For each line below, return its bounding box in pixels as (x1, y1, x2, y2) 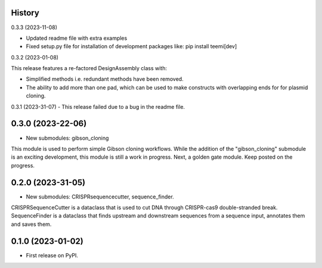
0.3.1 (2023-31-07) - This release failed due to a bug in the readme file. (11, 103, 185, 110)
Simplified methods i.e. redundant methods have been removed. (26, 75, 184, 83)
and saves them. (11, 220, 52, 228)
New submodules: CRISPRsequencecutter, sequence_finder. (26, 193, 174, 200)
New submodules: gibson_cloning (26, 134, 109, 141)
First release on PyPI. (26, 251, 79, 258)
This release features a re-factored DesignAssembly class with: (11, 65, 167, 72)
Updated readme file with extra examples (26, 34, 128, 42)
